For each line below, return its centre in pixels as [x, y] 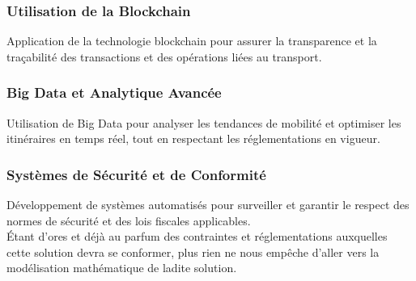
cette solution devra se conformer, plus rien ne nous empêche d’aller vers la [193, 252]
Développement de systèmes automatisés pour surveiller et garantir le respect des [208, 205]
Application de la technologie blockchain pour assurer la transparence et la [192, 41]
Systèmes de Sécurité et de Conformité [136, 174]
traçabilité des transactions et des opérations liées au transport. [164, 56]
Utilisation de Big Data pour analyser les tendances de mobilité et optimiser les [204, 122]
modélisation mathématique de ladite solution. [122, 268]
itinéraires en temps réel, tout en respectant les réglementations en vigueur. [193, 138]
